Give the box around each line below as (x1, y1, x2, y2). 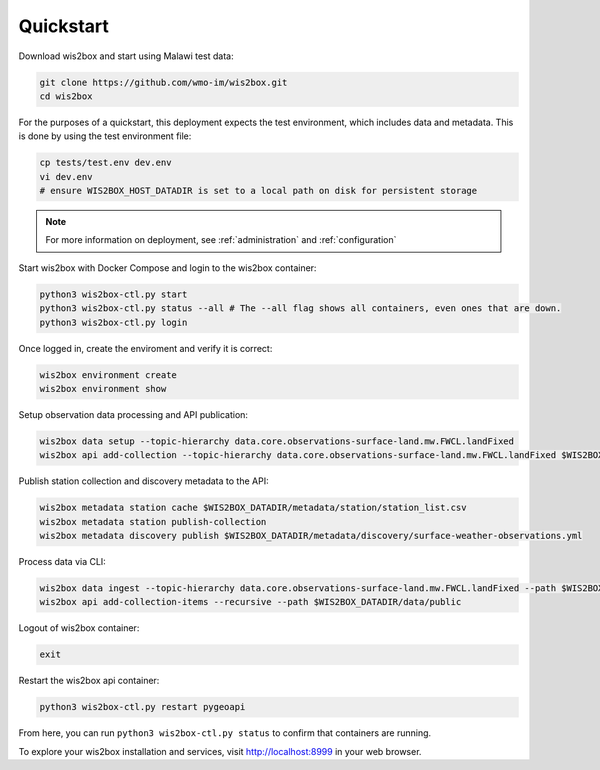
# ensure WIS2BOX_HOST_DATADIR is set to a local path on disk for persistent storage (39, 185, 478, 197)
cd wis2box (39, 90, 93, 102)
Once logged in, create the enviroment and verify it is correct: (18, 342, 273, 354)
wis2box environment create (39, 369, 177, 380)
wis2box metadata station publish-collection (39, 516, 267, 527)
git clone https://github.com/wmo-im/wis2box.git (39, 76, 288, 88)
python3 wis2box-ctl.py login (39, 316, 188, 328)
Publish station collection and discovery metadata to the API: (18, 475, 269, 487)
